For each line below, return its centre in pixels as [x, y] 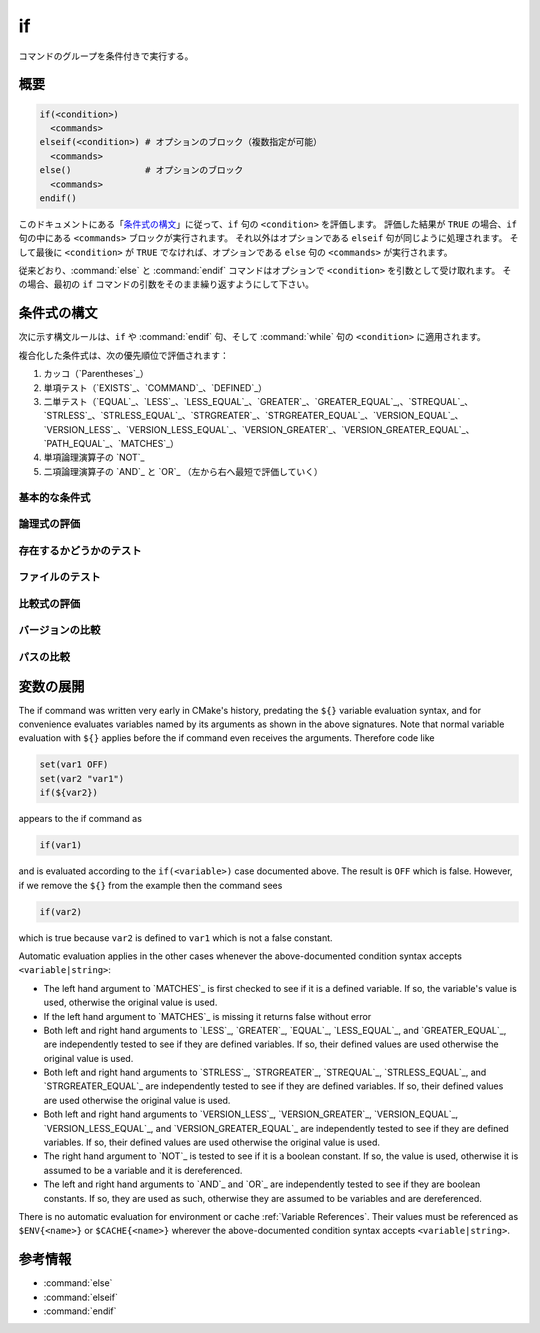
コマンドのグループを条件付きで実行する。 [106, 56]
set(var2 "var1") [82, 778]
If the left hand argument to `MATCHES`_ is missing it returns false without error [207, 1016]
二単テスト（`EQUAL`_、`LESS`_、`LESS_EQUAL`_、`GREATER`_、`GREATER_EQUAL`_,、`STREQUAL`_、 [258, 401]
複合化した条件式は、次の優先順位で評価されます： [123, 355]
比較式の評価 [49, 603]
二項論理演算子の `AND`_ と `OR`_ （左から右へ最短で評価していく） [183, 471]
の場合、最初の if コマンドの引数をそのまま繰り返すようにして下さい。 [166, 284]
